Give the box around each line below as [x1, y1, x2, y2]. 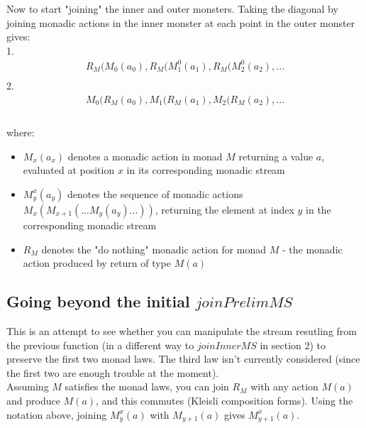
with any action [250, 379, 318, 394]
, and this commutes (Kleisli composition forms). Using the [96, 393, 353, 407]
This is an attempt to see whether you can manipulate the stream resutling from [6, 323, 357, 338]
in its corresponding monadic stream [126, 163, 285, 177]
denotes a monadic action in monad [67, 148, 223, 163]
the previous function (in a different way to [6, 337, 194, 352]
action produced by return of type [23, 256, 172, 270]
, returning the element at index [155, 202, 294, 216]
